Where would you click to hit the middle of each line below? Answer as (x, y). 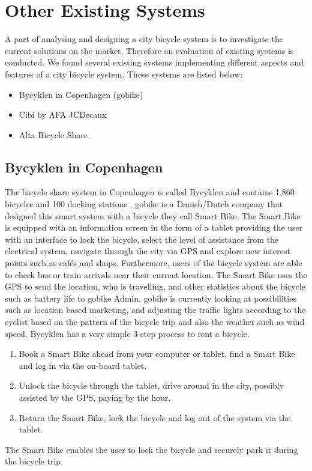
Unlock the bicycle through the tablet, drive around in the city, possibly (151, 385)
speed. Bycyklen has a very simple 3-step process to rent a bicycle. (127, 333)
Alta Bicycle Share (53, 134)
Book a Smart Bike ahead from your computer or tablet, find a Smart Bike (157, 354)
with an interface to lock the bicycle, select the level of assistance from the (142, 239)
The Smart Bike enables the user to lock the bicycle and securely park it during (151, 449)
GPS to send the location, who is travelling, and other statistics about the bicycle (155, 286)
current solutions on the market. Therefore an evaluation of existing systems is (149, 50)
